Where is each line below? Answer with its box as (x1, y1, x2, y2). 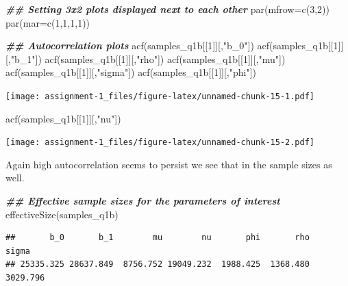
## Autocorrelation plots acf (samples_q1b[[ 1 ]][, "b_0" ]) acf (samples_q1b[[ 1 (5, 38, 338, 53)
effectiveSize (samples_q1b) (5, 207, 119, 221)
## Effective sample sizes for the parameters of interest (5, 194, 280, 208)
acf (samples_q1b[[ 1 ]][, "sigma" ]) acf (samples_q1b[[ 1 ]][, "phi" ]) (5, 65, 256, 79)
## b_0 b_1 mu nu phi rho (5, 233, 310, 243)
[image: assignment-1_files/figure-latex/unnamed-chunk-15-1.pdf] (5, 91, 315, 101)
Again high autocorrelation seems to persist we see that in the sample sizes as (5, 157, 332, 171)
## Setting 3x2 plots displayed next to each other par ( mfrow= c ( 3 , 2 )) (5, 2, 330, 16)
